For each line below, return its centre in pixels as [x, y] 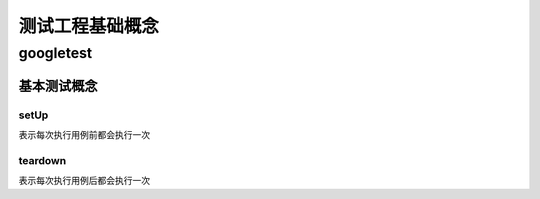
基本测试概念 [58, 85]
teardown [42, 160]
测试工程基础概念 [89, 26]
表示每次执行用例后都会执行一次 [84, 181]
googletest [55, 53]
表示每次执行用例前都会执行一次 [84, 134]
